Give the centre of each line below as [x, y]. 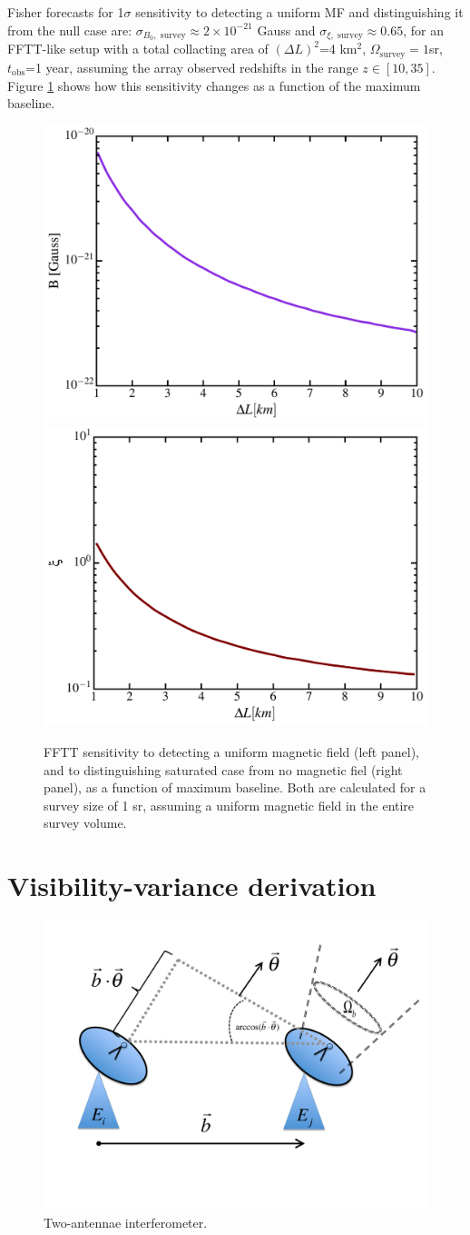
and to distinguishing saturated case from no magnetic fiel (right [223, 769]
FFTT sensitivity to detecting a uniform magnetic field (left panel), [231, 751]
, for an [423, 30]
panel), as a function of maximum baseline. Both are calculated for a [235, 787]
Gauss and [286, 30]
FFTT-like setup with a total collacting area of [138, 49]
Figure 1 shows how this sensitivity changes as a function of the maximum [214, 85]
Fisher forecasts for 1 [66, 12]
